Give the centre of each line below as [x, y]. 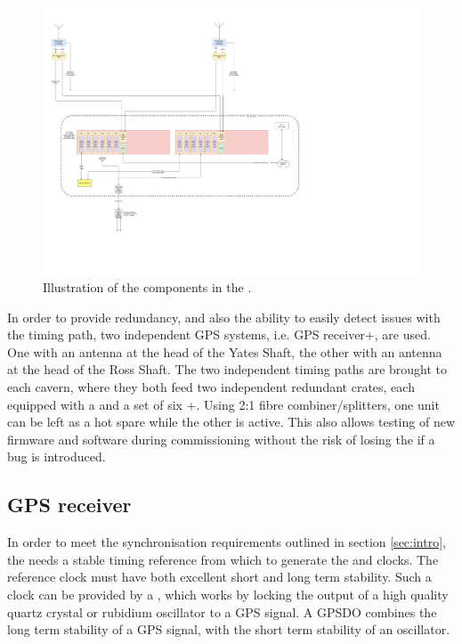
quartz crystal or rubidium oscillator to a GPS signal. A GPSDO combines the [222, 611]
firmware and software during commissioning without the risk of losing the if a [221, 439]
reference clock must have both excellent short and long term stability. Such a [219, 577]
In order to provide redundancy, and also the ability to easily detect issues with [224, 317]
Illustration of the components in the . [147, 287]
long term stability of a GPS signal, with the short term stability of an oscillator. [229, 629]
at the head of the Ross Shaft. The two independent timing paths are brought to [227, 369]
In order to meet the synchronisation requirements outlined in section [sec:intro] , [227, 542]
